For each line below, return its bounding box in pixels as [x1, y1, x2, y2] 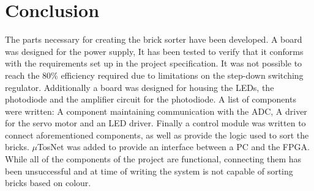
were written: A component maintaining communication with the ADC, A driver [5, 104, 307, 117]
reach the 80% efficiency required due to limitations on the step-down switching [5, 68, 304, 81]
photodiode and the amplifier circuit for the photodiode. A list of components [5, 93, 296, 106]
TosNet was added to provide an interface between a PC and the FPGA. [37, 140, 310, 153]
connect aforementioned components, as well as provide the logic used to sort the [5, 128, 309, 141]
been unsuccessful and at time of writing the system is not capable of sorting [5, 164, 293, 177]
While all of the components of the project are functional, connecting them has [5, 153, 302, 165]
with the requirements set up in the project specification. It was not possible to [5, 57, 302, 70]
